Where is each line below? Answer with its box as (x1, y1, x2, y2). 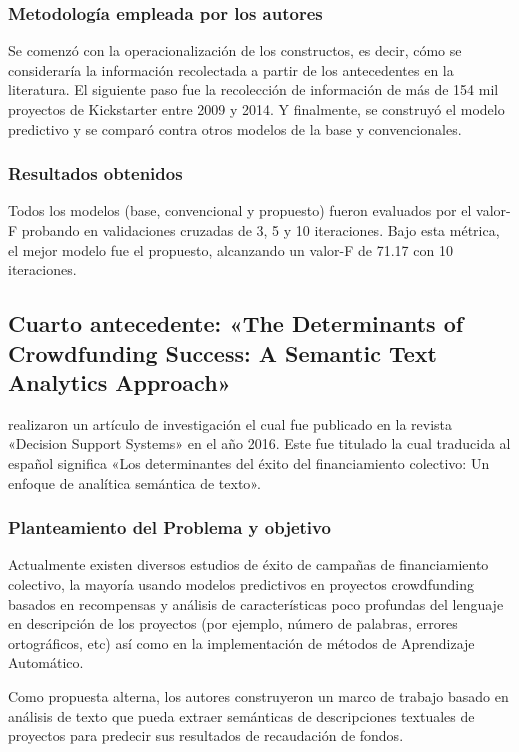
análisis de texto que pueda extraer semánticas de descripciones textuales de (8, 705, 475, 726)
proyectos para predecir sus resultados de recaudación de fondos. (8, 725, 404, 746)
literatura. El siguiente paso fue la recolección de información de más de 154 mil (8, 79, 499, 100)
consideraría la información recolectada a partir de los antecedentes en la (8, 59, 454, 80)
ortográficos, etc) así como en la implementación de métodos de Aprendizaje (8, 632, 475, 653)
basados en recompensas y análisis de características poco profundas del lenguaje (8, 593, 504, 614)
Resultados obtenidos (8, 161, 183, 186)
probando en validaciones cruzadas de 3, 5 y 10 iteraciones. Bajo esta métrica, (21, 220, 500, 240)
